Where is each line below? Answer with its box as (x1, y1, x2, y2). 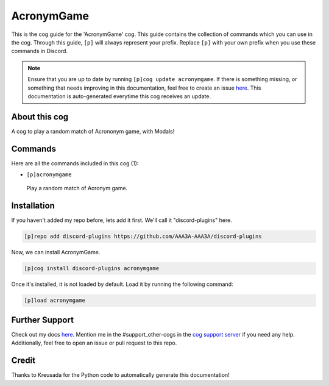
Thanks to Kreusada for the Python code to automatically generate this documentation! (11, 371, 230, 379)
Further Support (11, 315, 74, 325)
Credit (11, 356, 36, 366)
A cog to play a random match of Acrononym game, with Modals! (11, 127, 175, 135)
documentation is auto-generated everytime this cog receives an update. (27, 92, 211, 100)
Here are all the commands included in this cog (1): (11, 159, 139, 167)
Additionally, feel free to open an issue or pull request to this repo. (11, 339, 177, 347)
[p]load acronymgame (24, 297, 85, 304)
